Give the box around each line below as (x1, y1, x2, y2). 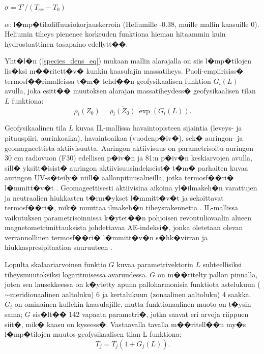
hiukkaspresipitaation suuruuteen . (5, 242, 112, 252)
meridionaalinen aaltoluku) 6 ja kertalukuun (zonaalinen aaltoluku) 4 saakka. (10, 288, 251, 299)
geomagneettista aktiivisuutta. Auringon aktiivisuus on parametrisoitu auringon (5, 142, 254, 153)
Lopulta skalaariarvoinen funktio (5, 259, 106, 270)
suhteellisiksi (202, 259, 242, 270)
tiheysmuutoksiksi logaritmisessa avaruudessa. (5, 269, 148, 279)
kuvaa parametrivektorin (116, 259, 193, 270)
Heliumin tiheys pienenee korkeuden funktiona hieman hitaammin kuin (5, 28, 226, 39)
